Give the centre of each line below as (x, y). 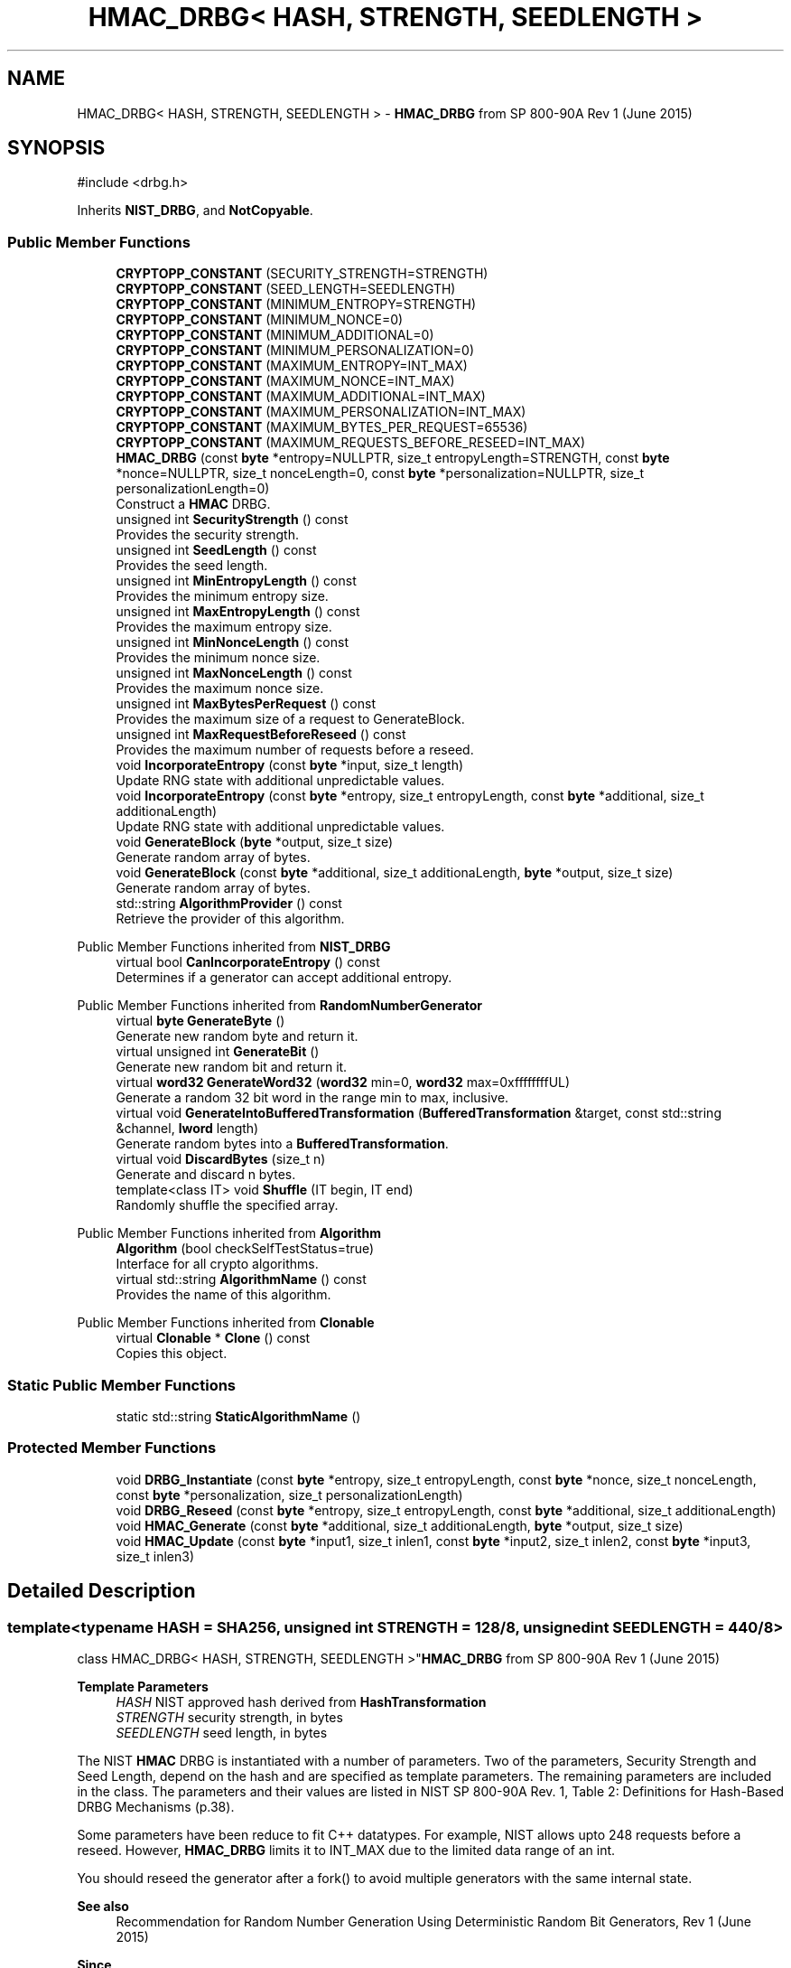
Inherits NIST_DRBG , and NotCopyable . (195, 211)
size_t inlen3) (155, 1556)
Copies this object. (172, 1354)
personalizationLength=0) (193, 489)
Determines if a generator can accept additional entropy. (284, 978)
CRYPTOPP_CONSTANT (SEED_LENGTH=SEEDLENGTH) (286, 289)
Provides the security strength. (207, 535)
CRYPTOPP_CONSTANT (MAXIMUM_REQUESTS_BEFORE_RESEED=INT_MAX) (351, 443)
